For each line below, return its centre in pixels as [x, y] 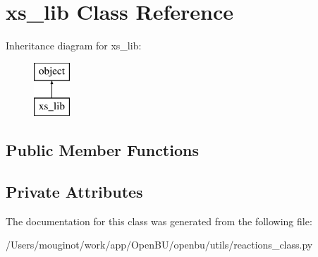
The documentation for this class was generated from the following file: [159, 221]
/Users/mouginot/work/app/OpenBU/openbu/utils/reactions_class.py [159, 245]
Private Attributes [74, 192]
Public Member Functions [102, 150]
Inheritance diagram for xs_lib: [74, 46]
